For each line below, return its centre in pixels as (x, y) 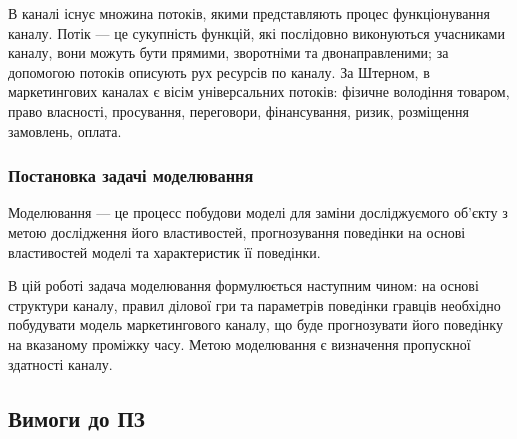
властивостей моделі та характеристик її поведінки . (164, 251)
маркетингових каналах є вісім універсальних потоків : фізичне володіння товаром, (259, 91)
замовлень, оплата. (65, 130)
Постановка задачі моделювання (131, 175)
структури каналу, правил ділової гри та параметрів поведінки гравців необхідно (254, 304)
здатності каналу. (60, 363)
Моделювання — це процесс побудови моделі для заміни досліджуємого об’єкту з (258, 212)
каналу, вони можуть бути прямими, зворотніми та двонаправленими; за (228, 52)
